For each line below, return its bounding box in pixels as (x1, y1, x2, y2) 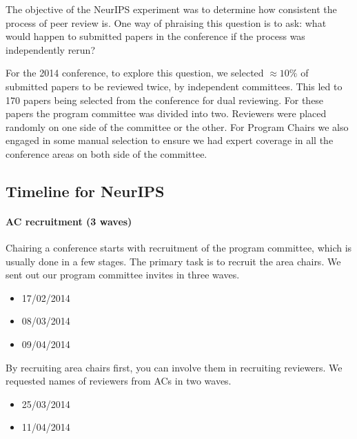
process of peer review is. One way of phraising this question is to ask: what (6, 15, 327, 30)
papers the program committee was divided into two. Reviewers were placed (6, 106, 327, 121)
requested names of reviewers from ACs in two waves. (6, 374, 232, 388)
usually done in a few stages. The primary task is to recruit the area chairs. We (6, 254, 341, 268)
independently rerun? (6, 42, 96, 57)
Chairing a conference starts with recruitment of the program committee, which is (6, 241, 352, 255)
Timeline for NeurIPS (6, 180, 165, 201)
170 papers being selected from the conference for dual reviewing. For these (6, 92, 324, 107)
